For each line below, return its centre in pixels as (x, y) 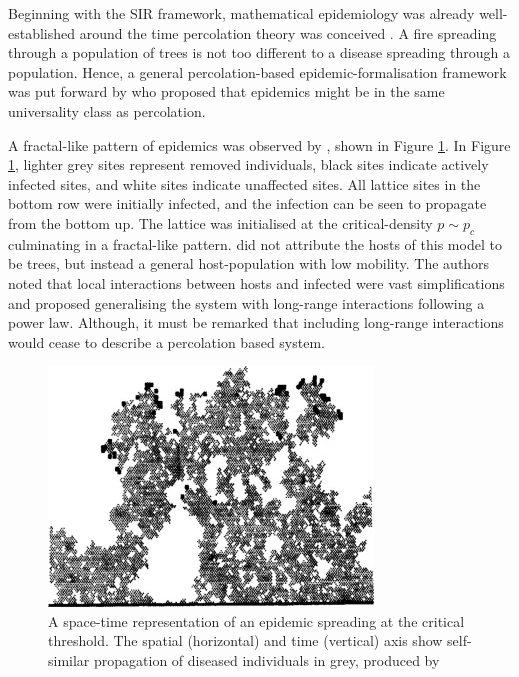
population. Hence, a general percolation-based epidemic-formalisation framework (257, 71)
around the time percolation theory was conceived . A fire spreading (288, 32)
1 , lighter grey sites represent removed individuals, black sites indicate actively (248, 164)
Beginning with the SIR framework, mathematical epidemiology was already (241, 13)
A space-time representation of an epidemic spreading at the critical (256, 620)
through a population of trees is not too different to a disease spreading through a (259, 52)
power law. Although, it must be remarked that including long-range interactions (256, 322)
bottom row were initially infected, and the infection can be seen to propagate (247, 203)
